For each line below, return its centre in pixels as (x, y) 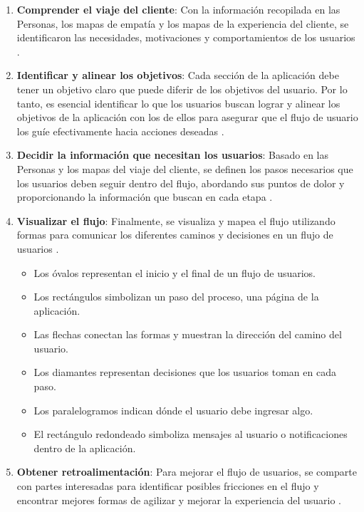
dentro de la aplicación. (85, 448)
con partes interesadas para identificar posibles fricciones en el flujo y (168, 486)
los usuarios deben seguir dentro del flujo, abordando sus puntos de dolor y (181, 183)
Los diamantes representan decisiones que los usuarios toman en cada (185, 372)
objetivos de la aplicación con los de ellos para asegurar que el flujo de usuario (187, 117)
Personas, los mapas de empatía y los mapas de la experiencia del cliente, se (183, 23)
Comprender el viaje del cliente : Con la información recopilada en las (178, 9)
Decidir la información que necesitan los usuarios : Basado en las (173, 155)
